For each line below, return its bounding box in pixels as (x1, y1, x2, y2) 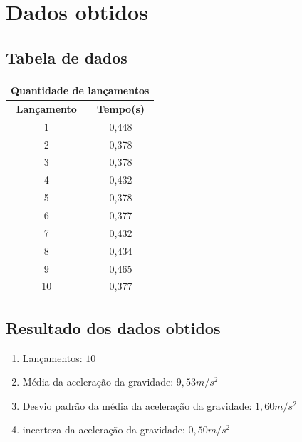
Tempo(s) (97, 101, 145, 116)
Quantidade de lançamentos (11, 83, 150, 98)
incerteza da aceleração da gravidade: (22, 422, 185, 437)
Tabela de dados (6, 46, 127, 68)
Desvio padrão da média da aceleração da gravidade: (22, 398, 252, 413)
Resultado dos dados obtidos (6, 316, 221, 338)
